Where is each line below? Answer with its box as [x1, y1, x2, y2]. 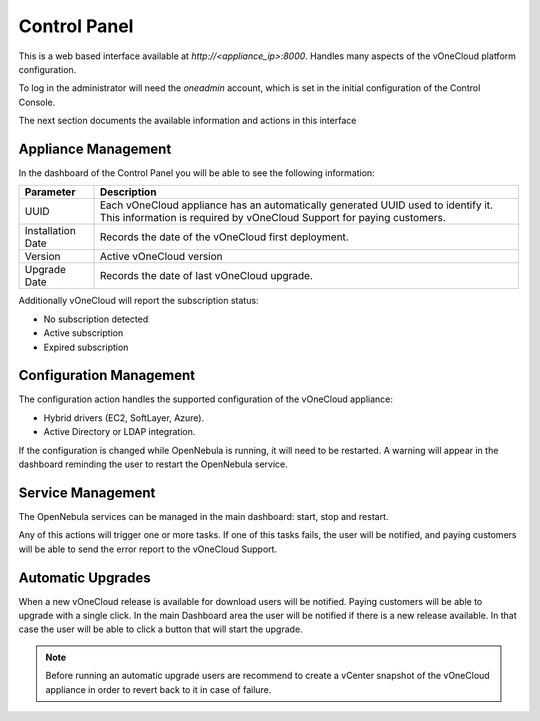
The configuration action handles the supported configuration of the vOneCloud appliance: [18, 393, 394, 405]
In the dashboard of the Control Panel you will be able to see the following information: [18, 167, 375, 179]
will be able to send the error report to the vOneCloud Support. [18, 543, 278, 555]
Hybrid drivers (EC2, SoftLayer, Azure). [43, 411, 205, 424]
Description [99, 185, 157, 199]
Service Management [18, 484, 156, 501]
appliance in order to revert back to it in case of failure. [45, 683, 272, 695]
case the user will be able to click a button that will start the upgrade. [18, 623, 304, 635]
